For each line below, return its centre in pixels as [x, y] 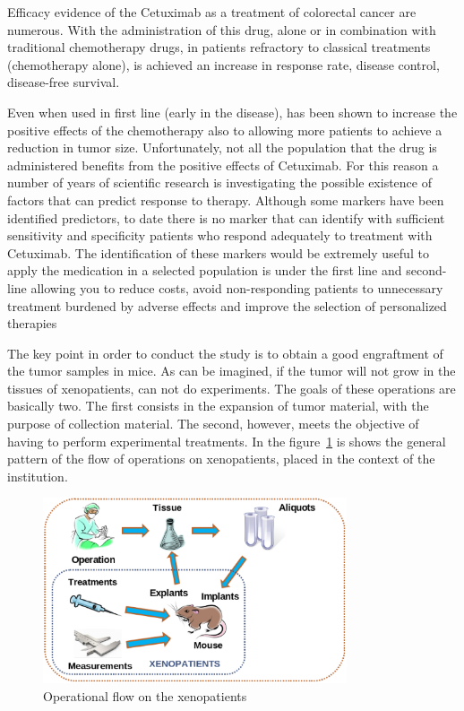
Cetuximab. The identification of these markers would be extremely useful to [218, 252]
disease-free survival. [64, 82]
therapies [32, 323]
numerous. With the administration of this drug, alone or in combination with [222, 29]
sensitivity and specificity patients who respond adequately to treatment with [220, 235]
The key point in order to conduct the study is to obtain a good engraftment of [225, 353]
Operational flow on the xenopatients [145, 695]
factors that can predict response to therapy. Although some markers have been [226, 199]
